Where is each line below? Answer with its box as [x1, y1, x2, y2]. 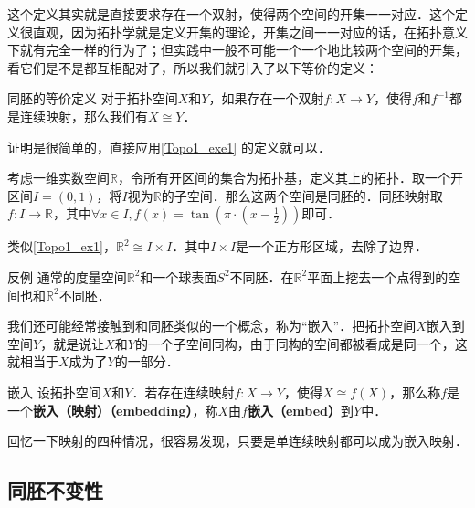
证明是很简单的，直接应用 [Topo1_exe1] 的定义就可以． [7, 137, 331, 156]
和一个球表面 [140, 267, 217, 286]
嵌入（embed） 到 [247, 400, 354, 419]
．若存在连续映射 [132, 382, 235, 401]
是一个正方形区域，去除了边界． [236, 237, 428, 256]
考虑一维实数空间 [7, 168, 110, 187]
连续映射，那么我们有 [19, 106, 148, 125]
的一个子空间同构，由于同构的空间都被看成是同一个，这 [134, 333, 468, 353]
